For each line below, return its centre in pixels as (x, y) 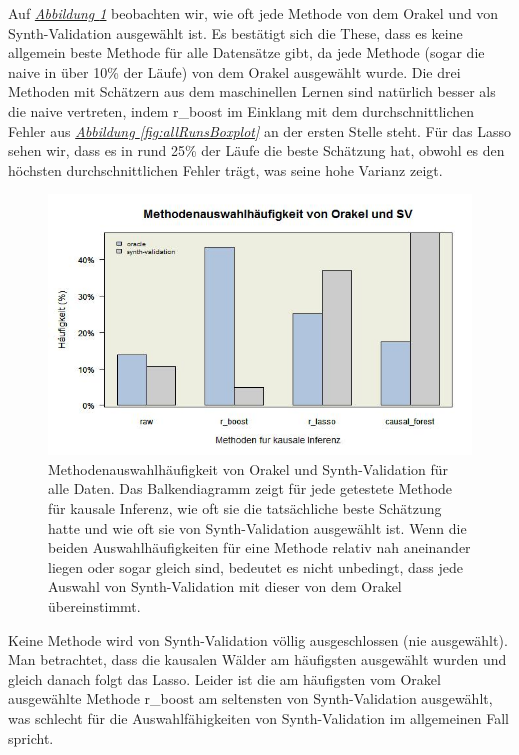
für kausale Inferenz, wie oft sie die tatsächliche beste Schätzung (245, 508)
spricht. (31, 737)
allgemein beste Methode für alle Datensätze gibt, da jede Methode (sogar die (246, 52)
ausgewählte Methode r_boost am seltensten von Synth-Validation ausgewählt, (250, 698)
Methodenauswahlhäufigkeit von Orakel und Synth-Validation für (248, 468)
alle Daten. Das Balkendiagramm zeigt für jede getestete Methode (250, 488)
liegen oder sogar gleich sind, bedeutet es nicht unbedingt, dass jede (256, 566)
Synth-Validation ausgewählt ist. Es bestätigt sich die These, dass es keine (235, 32)
